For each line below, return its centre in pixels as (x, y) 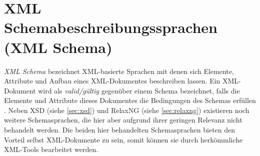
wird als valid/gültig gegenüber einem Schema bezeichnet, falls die (139, 90)
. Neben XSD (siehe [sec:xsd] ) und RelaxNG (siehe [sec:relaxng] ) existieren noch (127, 110)
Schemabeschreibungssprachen (111, 27)
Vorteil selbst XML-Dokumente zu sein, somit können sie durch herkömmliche (123, 139)
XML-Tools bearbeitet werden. (51, 149)
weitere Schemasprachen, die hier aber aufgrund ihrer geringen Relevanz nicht (123, 120)
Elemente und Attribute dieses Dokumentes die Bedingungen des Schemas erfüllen (130, 100)
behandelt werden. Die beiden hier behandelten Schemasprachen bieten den (120, 130)
